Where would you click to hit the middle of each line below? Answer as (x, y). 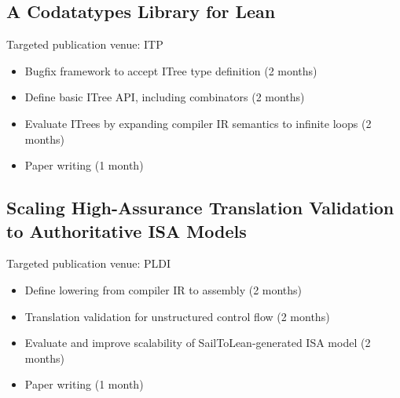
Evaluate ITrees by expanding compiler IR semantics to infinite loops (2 (198, 123)
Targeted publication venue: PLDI (89, 263)
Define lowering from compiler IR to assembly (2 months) (163, 289)
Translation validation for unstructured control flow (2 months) (177, 316)
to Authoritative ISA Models (127, 230)
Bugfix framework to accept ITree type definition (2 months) (171, 70)
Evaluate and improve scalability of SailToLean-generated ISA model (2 (198, 343)
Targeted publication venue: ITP (85, 44)
